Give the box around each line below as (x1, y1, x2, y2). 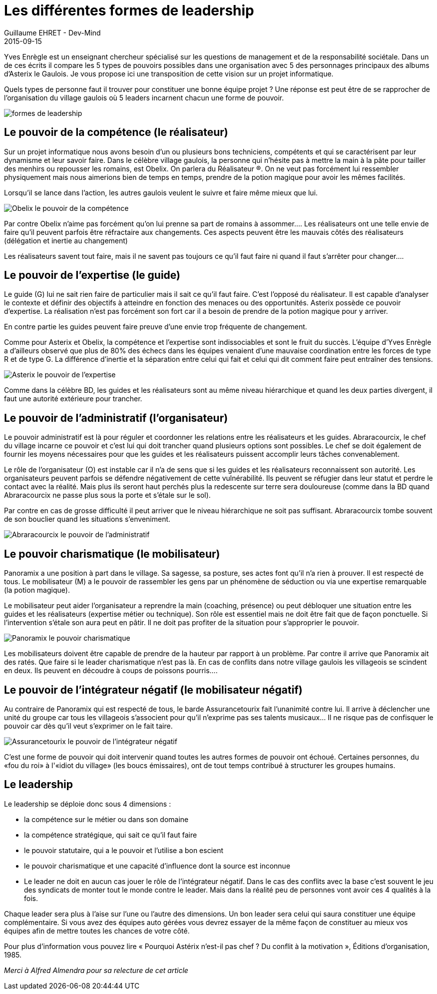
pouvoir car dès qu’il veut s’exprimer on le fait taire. (4, 721, 173, 730)
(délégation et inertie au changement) (4, 236, 128, 245)
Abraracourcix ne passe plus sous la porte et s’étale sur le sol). (4, 491, 211, 500)
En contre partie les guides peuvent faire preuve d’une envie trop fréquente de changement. (4, 322, 307, 331)
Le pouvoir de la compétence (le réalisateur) (4, 126, 228, 139)
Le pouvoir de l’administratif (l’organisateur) (4, 411, 228, 424)
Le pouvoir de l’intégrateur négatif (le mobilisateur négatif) (4, 683, 303, 696)
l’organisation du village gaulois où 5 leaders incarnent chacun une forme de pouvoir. (4, 93, 284, 102)
